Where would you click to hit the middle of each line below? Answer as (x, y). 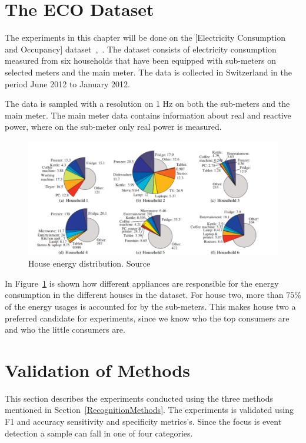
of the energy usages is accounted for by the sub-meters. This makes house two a (150, 306)
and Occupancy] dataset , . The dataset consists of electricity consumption (141, 49)
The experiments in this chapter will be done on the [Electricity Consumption (145, 37)
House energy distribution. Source (89, 263)
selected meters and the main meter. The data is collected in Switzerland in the (148, 72)
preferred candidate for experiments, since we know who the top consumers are (147, 318)
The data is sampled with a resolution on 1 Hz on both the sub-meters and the (147, 104)
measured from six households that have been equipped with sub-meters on (141, 60)
